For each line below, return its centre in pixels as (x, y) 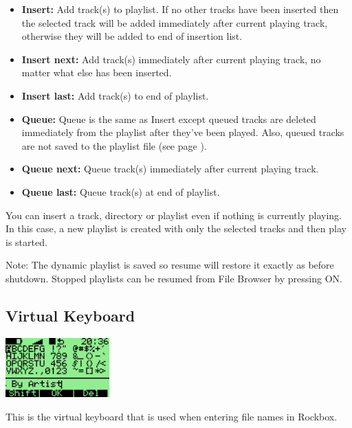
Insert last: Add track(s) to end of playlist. (115, 95)
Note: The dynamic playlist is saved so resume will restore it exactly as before (170, 265)
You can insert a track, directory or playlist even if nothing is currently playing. (174, 215)
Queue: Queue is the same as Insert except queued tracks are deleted (169, 119)
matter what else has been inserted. (97, 72)
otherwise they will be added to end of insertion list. (132, 36)
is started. (26, 241)
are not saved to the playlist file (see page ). (114, 145)
